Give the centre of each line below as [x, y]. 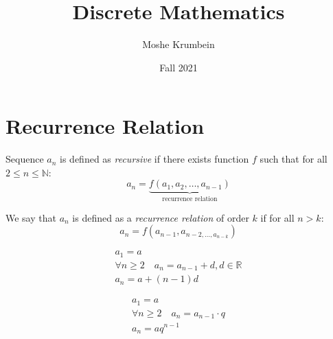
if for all [277, 217]
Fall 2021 [179, 67]
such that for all [294, 159]
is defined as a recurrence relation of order [161, 217]
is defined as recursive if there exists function [154, 159]
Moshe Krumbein [179, 44]
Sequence [25, 159]
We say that [31, 217]
